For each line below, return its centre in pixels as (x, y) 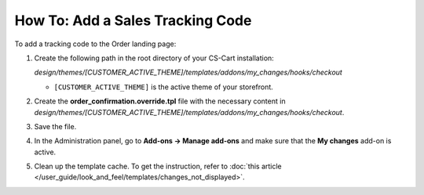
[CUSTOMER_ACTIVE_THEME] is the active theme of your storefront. (164, 87)
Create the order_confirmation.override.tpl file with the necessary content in (160, 101)
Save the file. (55, 126)
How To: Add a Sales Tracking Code (133, 20)
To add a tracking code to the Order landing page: (95, 44)
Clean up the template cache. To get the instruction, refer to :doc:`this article (158, 166)
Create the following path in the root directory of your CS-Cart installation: (154, 58)
